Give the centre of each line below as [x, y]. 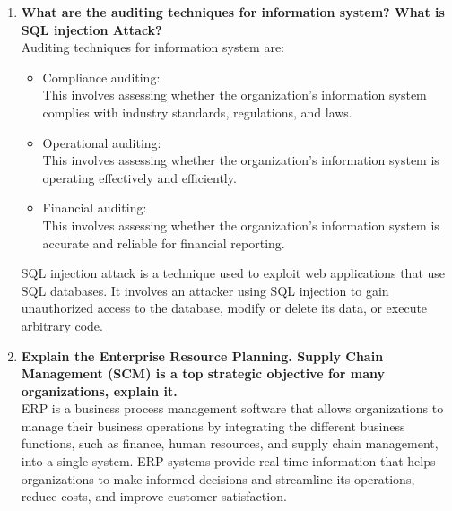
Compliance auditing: [101, 77]
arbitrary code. [62, 325]
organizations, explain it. [99, 390]
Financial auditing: [95, 208]
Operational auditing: [102, 142]
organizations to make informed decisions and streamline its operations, [218, 478]
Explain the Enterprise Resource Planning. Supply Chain [202, 355]
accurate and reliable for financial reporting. [164, 243]
